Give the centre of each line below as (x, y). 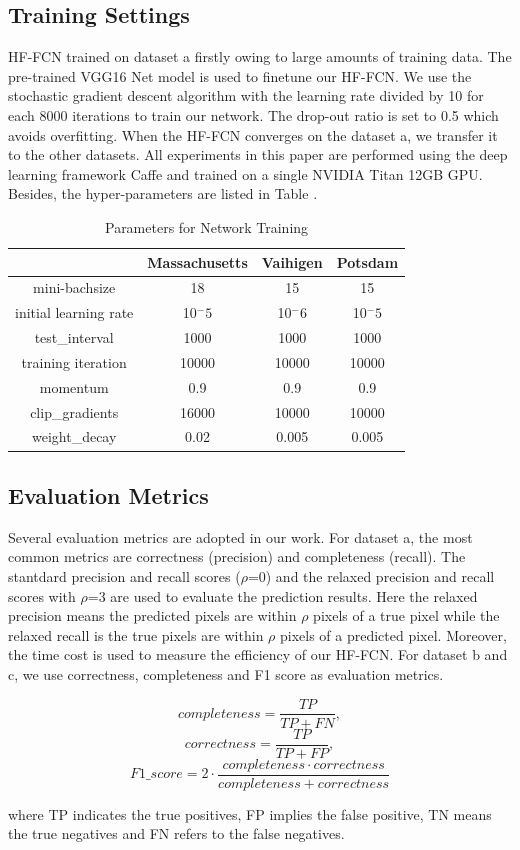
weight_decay (74, 436)
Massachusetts (197, 261)
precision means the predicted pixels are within (152, 615)
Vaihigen (292, 261)
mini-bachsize (74, 287)
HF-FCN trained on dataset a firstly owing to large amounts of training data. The (260, 56)
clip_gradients (74, 411)
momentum (74, 386)
